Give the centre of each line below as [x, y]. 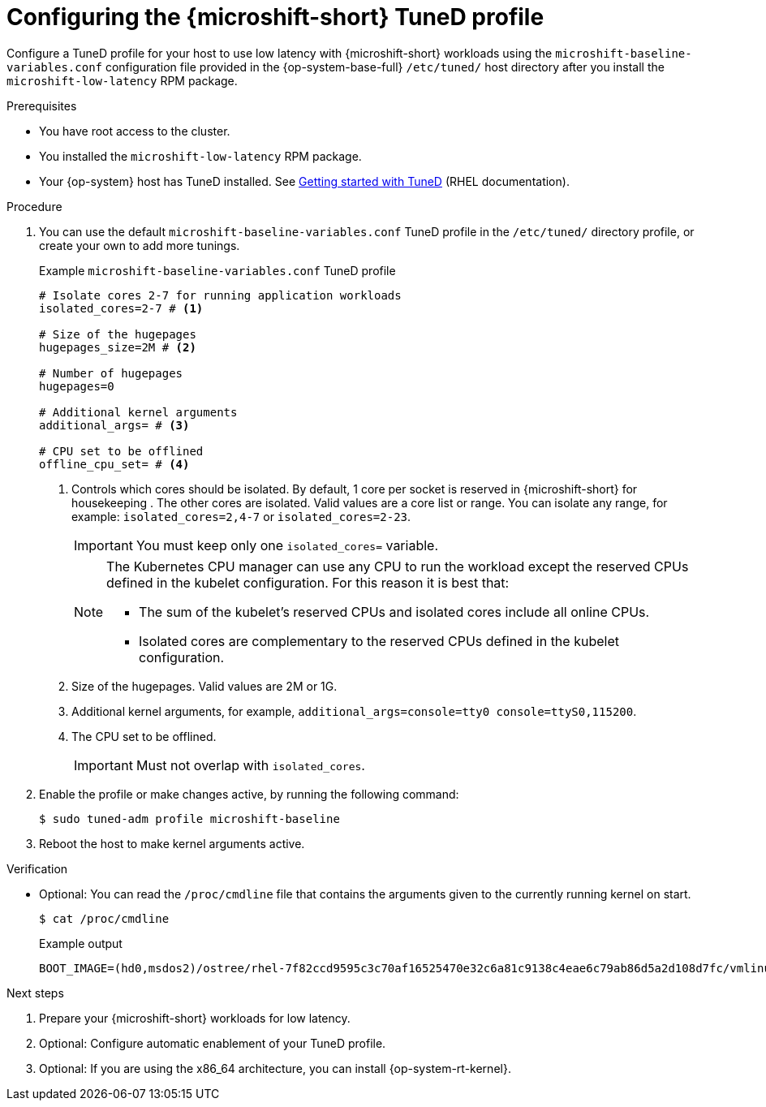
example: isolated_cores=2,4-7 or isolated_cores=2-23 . [241, 516]
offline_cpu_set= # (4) [114, 464]
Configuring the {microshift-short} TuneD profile [275, 17]
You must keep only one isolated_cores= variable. [287, 545]
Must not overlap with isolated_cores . [250, 765]
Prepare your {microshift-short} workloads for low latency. [195, 1018]
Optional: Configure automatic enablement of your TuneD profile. [213, 1043]
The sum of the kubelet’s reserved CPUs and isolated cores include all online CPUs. [394, 612]
